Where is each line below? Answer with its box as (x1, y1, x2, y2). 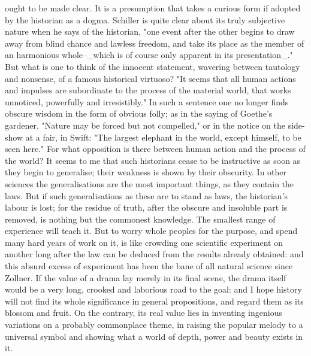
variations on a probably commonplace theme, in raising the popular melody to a (5, 318, 303, 331)
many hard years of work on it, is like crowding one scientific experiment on (5, 236, 283, 248)
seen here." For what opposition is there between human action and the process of (5, 142, 306, 155)
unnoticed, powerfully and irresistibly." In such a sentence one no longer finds (5, 95, 289, 108)
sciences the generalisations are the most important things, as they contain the (5, 177, 294, 190)
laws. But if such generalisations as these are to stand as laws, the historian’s (5, 189, 288, 202)
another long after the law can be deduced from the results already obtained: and (5, 248, 304, 260)
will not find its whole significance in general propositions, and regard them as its (5, 294, 304, 307)
